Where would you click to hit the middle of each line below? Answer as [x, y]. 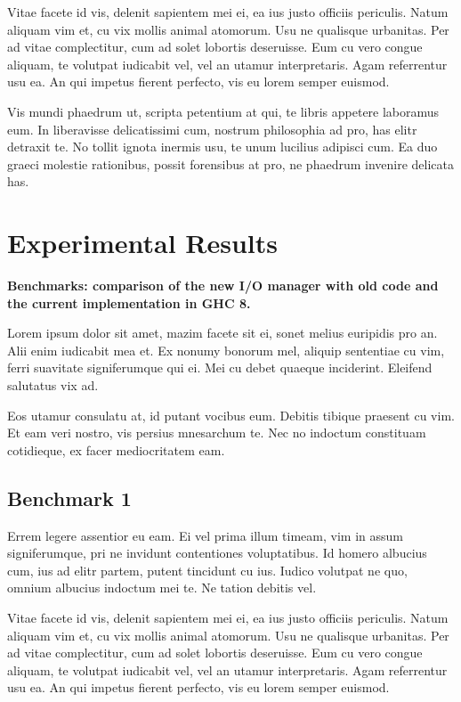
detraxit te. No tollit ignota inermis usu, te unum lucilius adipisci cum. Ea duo [222, 147]
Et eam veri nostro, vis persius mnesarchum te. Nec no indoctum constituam [217, 433]
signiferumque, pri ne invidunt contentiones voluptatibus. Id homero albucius [217, 553]
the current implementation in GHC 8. [129, 302]
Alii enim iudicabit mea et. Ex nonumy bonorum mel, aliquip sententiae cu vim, [226, 350]
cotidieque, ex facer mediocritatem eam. [116, 449]
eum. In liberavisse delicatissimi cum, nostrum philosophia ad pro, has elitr [212, 129]
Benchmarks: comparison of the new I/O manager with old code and [223, 286]
